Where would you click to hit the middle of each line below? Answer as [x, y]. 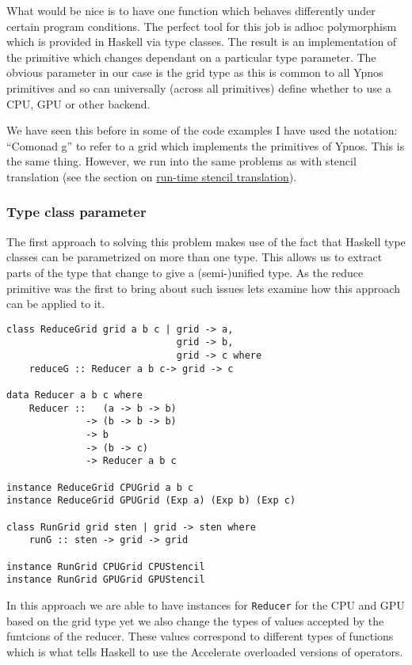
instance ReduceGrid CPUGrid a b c [100, 487]
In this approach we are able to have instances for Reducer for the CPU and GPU [206, 604]
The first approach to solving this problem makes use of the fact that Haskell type [206, 241]
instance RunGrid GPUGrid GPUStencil [106, 580]
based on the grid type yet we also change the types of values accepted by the [195, 620]
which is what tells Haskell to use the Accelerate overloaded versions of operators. [205, 651]
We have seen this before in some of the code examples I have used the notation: [202, 130]
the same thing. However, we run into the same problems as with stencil [181, 161]
